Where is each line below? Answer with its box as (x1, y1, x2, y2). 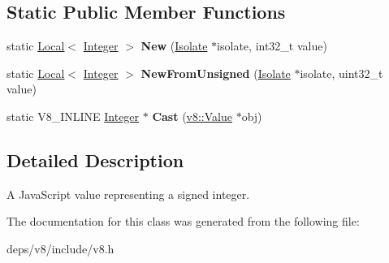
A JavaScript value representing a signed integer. (6, 185, 250, 202)
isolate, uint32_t (300, 64, 383, 81)
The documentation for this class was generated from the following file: (6, 213, 360, 230)
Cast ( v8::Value (152, 107, 232, 124)
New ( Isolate (140, 37, 208, 54)
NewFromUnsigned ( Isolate (140, 64, 291, 81)
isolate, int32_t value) (217, 37, 327, 54)
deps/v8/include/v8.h (6, 239, 115, 257)
